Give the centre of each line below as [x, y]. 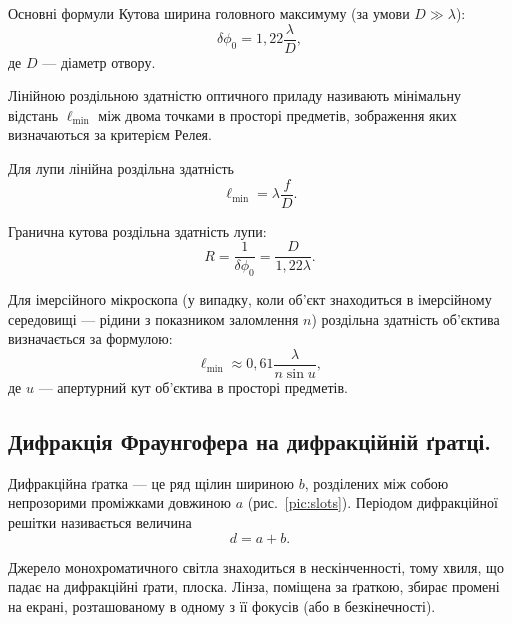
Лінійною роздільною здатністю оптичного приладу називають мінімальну [234, 95]
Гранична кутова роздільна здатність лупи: [137, 230]
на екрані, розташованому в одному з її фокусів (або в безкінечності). [222, 605]
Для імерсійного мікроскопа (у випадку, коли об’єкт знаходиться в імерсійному [250, 299]
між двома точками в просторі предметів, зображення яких [277, 114]
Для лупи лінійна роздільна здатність [121, 168]
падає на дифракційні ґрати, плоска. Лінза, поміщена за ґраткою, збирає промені [254, 586]
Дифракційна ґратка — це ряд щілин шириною [151, 482]
